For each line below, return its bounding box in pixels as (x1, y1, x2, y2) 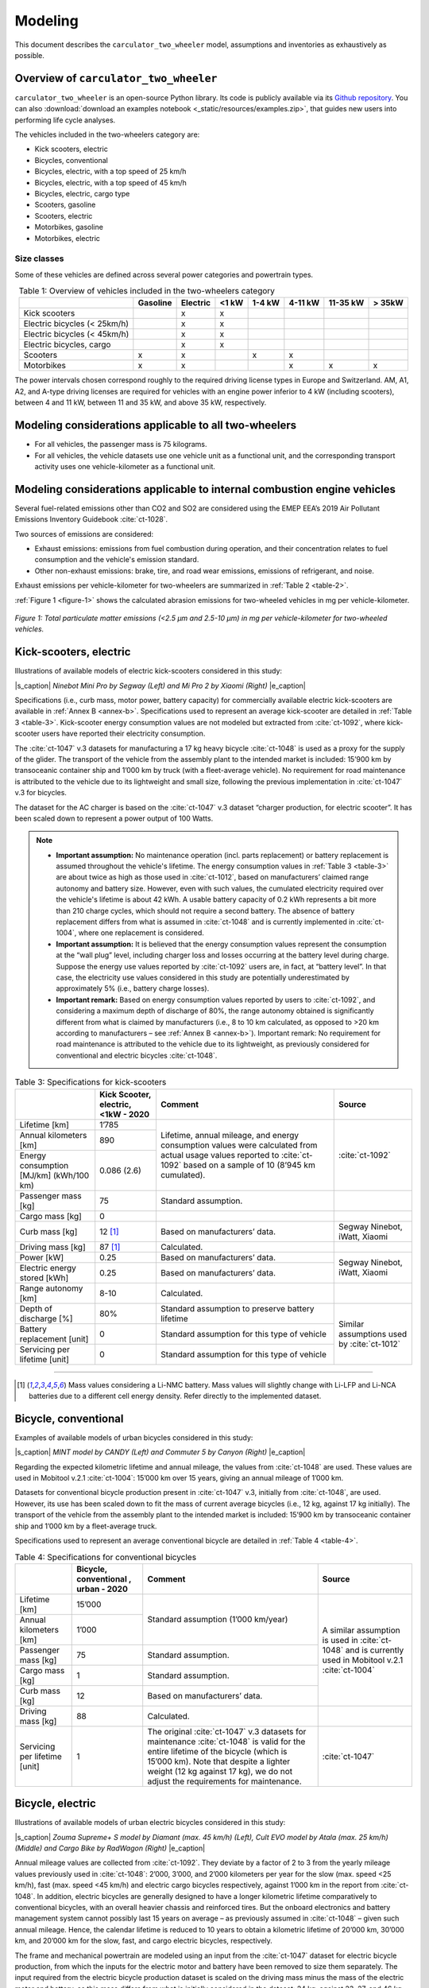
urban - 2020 (76, 1583, 129, 1594)
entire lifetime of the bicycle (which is (147, 1745, 288, 1757)
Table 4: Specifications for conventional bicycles (14, 1551, 197, 1563)
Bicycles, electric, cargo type (34, 188, 130, 198)
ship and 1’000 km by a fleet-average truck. (14, 1521, 157, 1531)
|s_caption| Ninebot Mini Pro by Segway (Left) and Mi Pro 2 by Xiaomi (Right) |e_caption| (14, 681, 306, 690)
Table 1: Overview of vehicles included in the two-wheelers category (18, 285, 276, 297)
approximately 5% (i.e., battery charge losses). (56, 984, 210, 993)
